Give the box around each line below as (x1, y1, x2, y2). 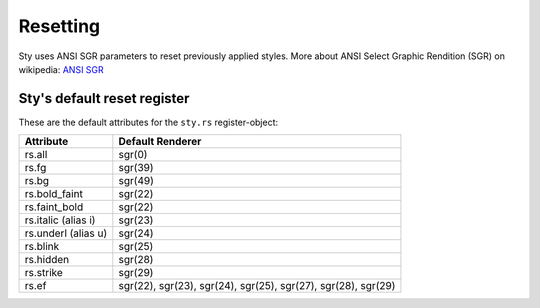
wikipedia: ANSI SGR (18, 63, 104, 75)
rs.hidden (24, 253, 70, 267)
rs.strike (24, 266, 64, 280)
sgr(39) (118, 161, 154, 175)
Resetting (18, 15, 101, 37)
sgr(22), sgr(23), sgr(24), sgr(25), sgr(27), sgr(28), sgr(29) (118, 279, 396, 293)
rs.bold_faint (24, 187, 84, 201)
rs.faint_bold (24, 200, 84, 214)
